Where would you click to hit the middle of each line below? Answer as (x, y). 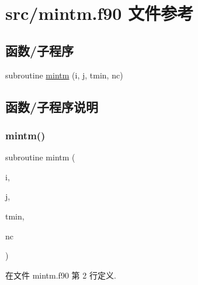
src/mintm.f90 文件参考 (100, 13)
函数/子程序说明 (52, 106)
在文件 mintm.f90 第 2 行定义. (61, 275)
